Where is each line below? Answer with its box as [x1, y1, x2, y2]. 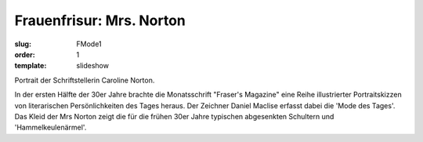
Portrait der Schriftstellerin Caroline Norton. [14, 75, 155, 85]
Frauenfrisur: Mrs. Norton [14, 12, 186, 29]
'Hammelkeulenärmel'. [14, 122, 87, 133]
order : [14, 49, 35, 59]
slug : [14, 39, 31, 49]
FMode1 [76, 39, 102, 49]
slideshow [76, 61, 110, 71]
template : [14, 61, 47, 71]
